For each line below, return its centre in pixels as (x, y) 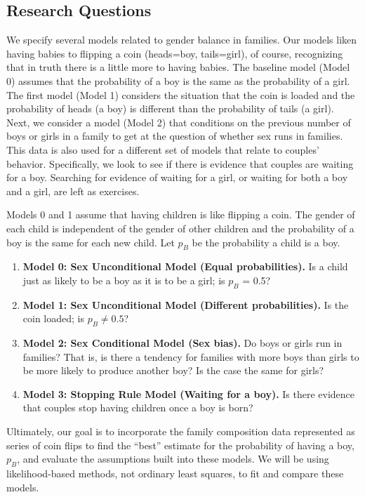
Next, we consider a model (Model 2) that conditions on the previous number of (179, 122)
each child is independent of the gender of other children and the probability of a (180, 228)
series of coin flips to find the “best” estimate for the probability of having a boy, (180, 445)
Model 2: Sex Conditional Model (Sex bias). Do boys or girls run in (182, 343)
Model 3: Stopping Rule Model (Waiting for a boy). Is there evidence (189, 393)
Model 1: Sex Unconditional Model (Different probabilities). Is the (186, 304)
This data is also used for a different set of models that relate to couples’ (163, 149)
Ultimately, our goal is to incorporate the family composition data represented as (181, 431)
